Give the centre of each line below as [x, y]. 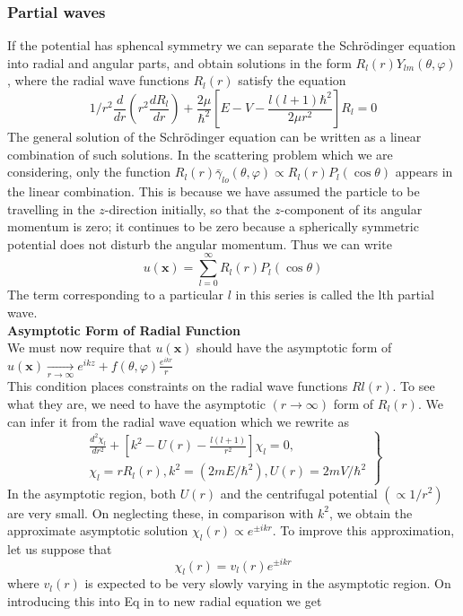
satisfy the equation [292, 80]
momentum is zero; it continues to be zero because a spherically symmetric [213, 226]
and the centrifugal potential [299, 493]
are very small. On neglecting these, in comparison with [161, 512]
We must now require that [79, 347]
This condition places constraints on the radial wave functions [178, 386]
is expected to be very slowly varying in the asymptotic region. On [268, 583]
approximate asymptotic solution [98, 530]
